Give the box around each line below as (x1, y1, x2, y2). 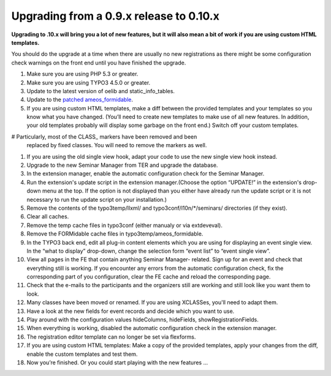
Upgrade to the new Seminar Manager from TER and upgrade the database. (26, 161, 218, 169)
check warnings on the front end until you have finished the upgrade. (11, 59, 186, 66)
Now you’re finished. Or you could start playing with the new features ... (26, 359, 208, 366)
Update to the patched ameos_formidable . (26, 96, 134, 104)
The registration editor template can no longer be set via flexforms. (26, 333, 196, 340)
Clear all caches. (26, 213, 69, 220)
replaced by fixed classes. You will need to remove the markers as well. (26, 142, 207, 149)
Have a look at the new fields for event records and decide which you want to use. (26, 307, 235, 315)
